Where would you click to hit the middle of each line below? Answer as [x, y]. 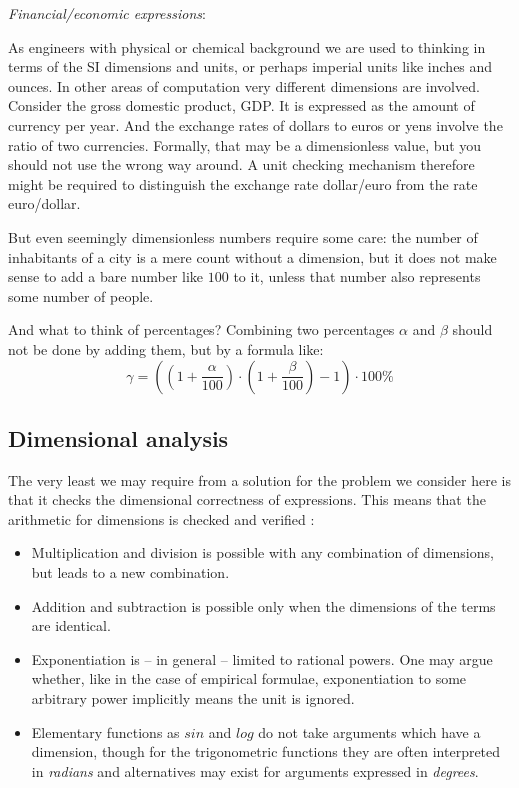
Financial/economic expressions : [107, 13]
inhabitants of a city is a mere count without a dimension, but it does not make [252, 256]
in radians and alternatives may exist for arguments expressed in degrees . [255, 770]
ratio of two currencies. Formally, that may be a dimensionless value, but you [245, 144]
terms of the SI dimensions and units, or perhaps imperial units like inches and [250, 66]
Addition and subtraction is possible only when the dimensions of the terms [263, 605]
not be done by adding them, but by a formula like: [166, 348]
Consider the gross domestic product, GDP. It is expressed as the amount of [241, 105]
